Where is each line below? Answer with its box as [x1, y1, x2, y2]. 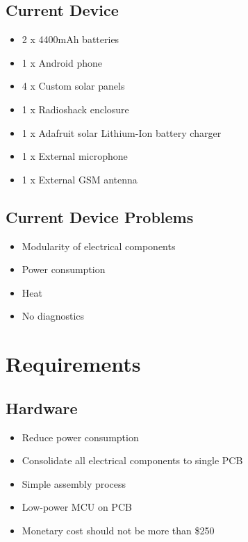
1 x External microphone [22, 149, 128, 163]
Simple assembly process [22, 476, 126, 491]
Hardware [6, 397, 78, 418]
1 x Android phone [22, 55, 102, 69]
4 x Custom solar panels [22, 79, 125, 93]
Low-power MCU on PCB [22, 500, 132, 514]
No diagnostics [22, 309, 85, 323]
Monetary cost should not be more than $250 [22, 523, 215, 537]
